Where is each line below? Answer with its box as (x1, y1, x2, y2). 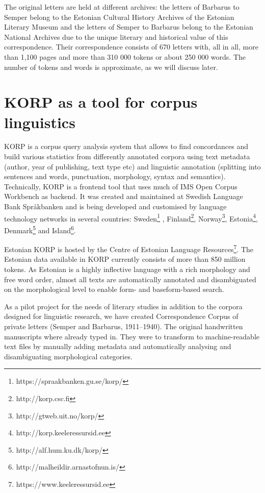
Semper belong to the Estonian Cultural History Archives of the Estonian (4, 11, 234, 22)
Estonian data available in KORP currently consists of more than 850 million (4, 254, 246, 264)
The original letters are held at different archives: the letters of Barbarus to (4, 2, 240, 12)
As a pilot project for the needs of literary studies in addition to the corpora (4, 301, 243, 311)
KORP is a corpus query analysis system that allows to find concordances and (4, 141, 249, 152)
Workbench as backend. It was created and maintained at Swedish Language (4, 191, 243, 202)
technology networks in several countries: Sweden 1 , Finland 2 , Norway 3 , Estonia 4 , (4, 211, 258, 224)
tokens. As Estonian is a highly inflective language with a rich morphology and (4, 263, 250, 274)
